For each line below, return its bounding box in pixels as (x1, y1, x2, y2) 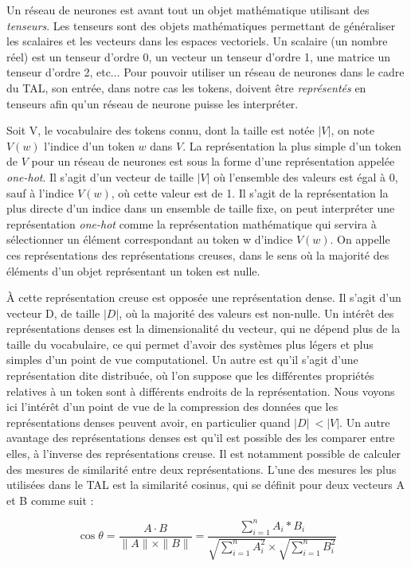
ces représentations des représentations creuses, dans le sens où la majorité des (6, 246, 389, 263)
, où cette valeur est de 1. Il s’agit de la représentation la (111, 184, 389, 201)
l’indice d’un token (44, 137, 135, 154)
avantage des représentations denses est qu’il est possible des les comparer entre (6, 429, 395, 446)
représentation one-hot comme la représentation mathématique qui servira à (6, 215, 377, 232)
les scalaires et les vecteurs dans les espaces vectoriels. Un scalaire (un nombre (6, 33, 388, 49)
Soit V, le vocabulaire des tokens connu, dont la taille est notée (6, 122, 315, 139)
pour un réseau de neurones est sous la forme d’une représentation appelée (31, 153, 395, 170)
